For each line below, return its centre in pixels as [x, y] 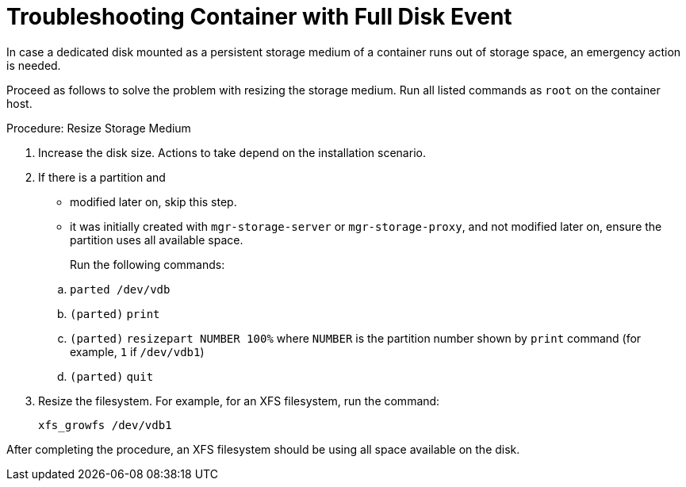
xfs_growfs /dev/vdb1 [105, 425]
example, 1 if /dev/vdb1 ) [137, 351]
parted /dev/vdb [120, 289]
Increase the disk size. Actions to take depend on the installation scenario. [232, 152]
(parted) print [115, 314]
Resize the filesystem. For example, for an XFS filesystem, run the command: [239, 401]
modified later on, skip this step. [153, 201]
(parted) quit [112, 376]
